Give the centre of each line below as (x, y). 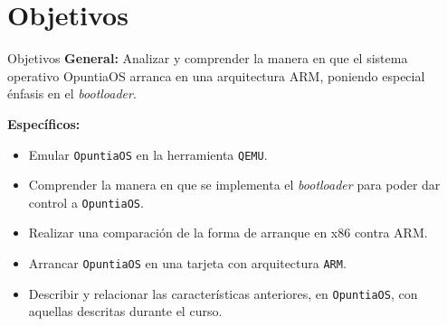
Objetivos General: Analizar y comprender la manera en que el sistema (208, 58)
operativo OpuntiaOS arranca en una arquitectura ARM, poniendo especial (216, 75)
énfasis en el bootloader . (72, 93)
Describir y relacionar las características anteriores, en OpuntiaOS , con (223, 293)
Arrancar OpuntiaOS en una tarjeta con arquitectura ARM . (187, 263)
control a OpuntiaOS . (86, 202)
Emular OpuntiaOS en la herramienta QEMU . (148, 154)
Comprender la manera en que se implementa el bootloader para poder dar (234, 185)
